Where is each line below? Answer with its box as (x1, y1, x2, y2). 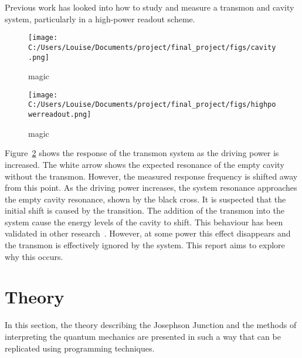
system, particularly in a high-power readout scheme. (5, 12, 195, 25)
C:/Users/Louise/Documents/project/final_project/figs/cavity (28, 43, 276, 52)
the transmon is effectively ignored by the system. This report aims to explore (5, 239, 285, 251)
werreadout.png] (28, 110, 91, 119)
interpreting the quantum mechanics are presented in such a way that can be (5, 330, 281, 342)
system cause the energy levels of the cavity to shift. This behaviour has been (5, 215, 283, 228)
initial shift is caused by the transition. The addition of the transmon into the (5, 204, 284, 217)
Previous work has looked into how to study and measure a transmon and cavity (5, 1, 294, 13)
